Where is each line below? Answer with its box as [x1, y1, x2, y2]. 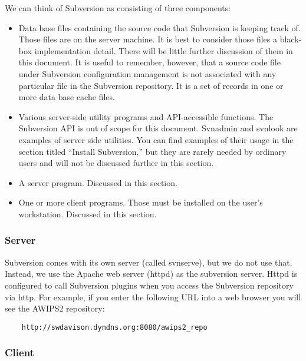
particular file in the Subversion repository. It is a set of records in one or [18, 79, 284, 91]
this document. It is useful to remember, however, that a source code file [18, 56, 281, 68]
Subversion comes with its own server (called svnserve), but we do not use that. [5, 256, 292, 268]
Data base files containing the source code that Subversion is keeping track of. [18, 21, 301, 34]
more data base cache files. [18, 91, 115, 103]
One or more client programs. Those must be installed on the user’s [18, 196, 263, 208]
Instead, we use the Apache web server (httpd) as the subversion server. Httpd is [5, 267, 298, 280]
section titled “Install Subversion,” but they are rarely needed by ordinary [18, 145, 287, 157]
